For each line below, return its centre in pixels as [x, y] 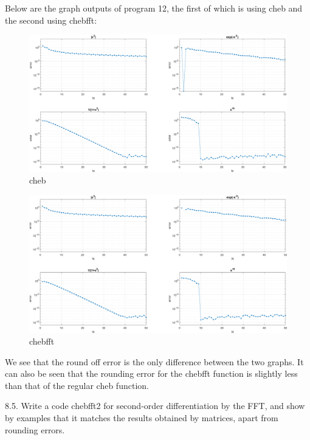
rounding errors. [35, 429]
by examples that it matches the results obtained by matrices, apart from [142, 418]
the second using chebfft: [51, 20]
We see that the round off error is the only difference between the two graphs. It [154, 361]
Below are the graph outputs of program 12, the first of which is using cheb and [154, 8]
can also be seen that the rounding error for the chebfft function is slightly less [151, 373]
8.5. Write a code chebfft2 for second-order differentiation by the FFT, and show [155, 406]
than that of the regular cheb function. [77, 385]
